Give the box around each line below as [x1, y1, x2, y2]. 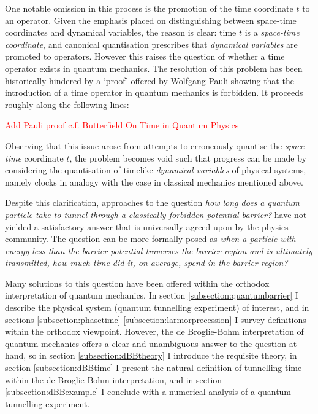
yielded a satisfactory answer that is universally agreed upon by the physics [5, 220, 289, 233]
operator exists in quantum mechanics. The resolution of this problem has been [5, 61, 303, 74]
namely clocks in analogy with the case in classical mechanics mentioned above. [5, 175, 303, 188]
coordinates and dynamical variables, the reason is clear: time [5, 26, 237, 39]
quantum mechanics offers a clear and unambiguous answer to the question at [5, 337, 297, 350]
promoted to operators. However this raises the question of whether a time [5, 50, 285, 63]
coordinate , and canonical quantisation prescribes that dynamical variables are [5, 37, 298, 50]
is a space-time [244, 26, 300, 39]
